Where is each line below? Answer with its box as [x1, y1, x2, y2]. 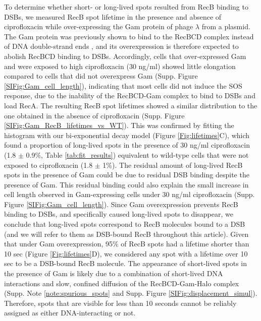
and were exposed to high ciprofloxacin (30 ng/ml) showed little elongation [4, 60, 236, 71]
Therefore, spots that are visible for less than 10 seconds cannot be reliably [4, 297, 237, 308]
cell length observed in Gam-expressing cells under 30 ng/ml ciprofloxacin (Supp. [4, 189, 255, 200]
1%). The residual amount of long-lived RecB [102, 159, 243, 170]
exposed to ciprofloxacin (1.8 [4, 159, 93, 170]
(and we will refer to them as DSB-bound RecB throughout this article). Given [4, 228, 249, 239]
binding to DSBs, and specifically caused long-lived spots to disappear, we [4, 209, 233, 219]
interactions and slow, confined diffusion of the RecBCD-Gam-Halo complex [4, 278, 239, 288]
